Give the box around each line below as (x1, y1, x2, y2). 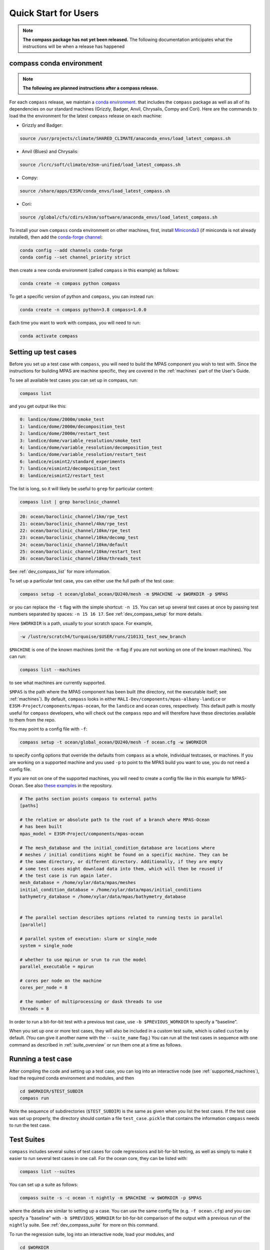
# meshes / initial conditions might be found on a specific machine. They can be (19, 851, 228, 857)
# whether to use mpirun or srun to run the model (19, 956, 147, 962)
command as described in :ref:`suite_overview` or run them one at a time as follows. (9, 1041, 182, 1047)
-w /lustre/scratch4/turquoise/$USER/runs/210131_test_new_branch (19, 633, 186, 639)
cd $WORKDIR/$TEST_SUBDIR (19, 1088, 83, 1094)
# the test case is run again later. (19, 873, 112, 878)
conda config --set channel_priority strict (19, 254, 131, 260)
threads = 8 (19, 1005, 49, 1011)
